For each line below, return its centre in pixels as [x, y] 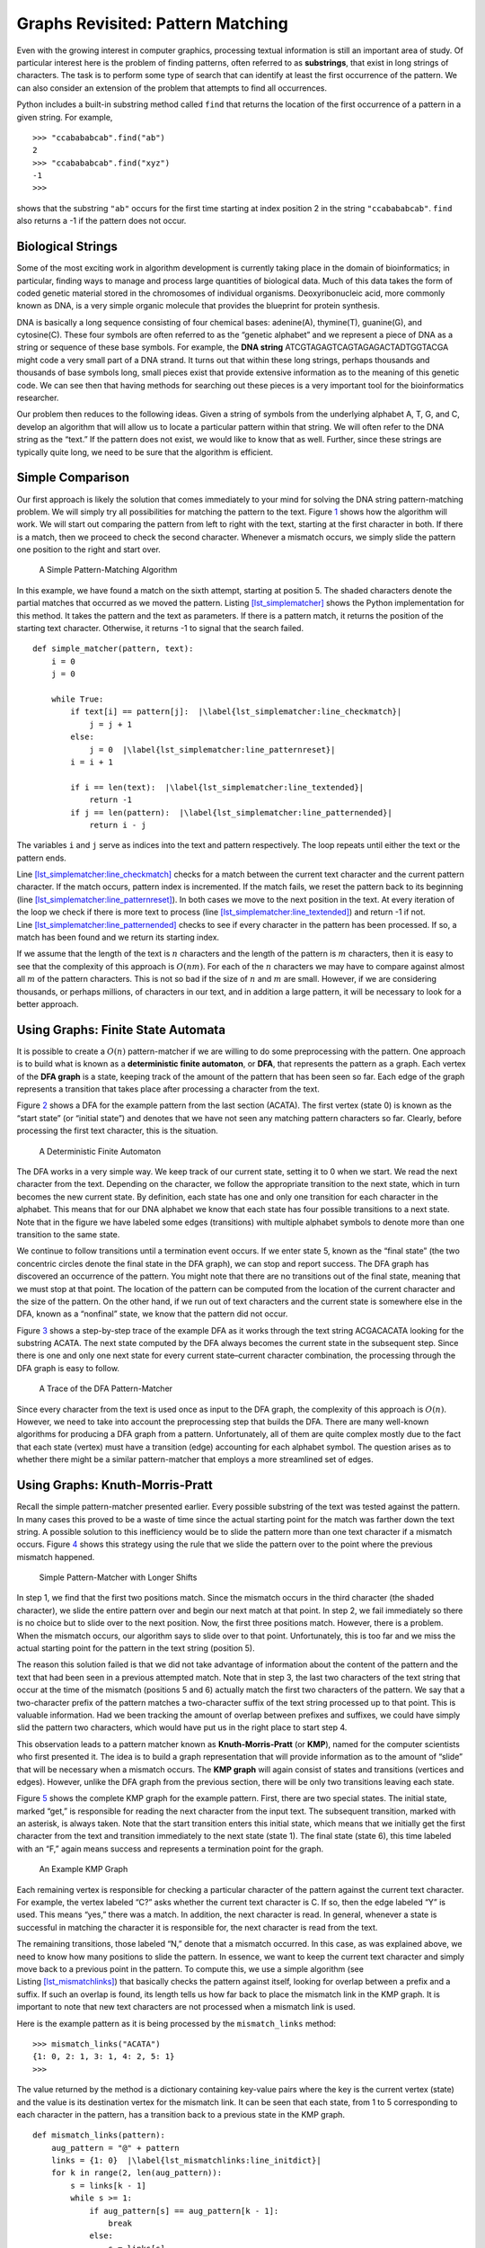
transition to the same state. [68, 1234]
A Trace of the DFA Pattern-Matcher [106, 1388]
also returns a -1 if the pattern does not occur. [101, 221]
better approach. [48, 1004]
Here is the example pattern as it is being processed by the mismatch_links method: [176, 2023]
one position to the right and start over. [88, 549]
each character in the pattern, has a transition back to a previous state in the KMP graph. [181, 2114]
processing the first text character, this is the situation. [118, 1131]
